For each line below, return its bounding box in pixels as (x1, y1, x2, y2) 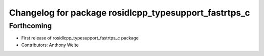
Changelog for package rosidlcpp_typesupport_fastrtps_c (9, 7, 250, 18)
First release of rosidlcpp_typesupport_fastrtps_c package (21, 35, 139, 41)
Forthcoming (9, 21, 52, 30)
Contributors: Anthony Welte (21, 42, 79, 48)
